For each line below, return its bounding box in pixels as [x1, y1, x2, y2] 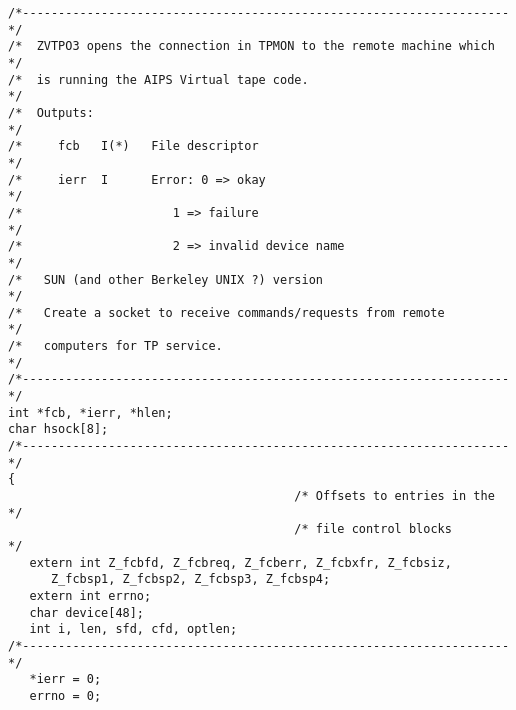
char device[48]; [29, 605, 145, 620]
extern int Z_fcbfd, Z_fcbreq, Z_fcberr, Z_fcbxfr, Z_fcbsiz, [29, 555, 452, 570]
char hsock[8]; [8, 422, 109, 437]
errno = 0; [29, 688, 102, 703]
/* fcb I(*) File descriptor [8, 139, 259, 154]
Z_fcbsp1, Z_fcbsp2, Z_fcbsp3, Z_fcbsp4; [50, 572, 331, 587]
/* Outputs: [8, 105, 94, 120]
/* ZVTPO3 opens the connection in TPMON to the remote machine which [8, 39, 495, 54]
